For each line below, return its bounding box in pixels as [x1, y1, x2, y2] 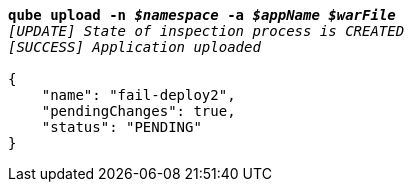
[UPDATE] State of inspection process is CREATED [8, 23, 405, 39]
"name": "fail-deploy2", [41, 87, 236, 103]
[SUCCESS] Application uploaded [8, 39, 261, 55]
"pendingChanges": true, [41, 103, 236, 119]
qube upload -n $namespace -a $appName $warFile [8, 7, 396, 23]
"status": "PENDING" [41, 119, 202, 135]
